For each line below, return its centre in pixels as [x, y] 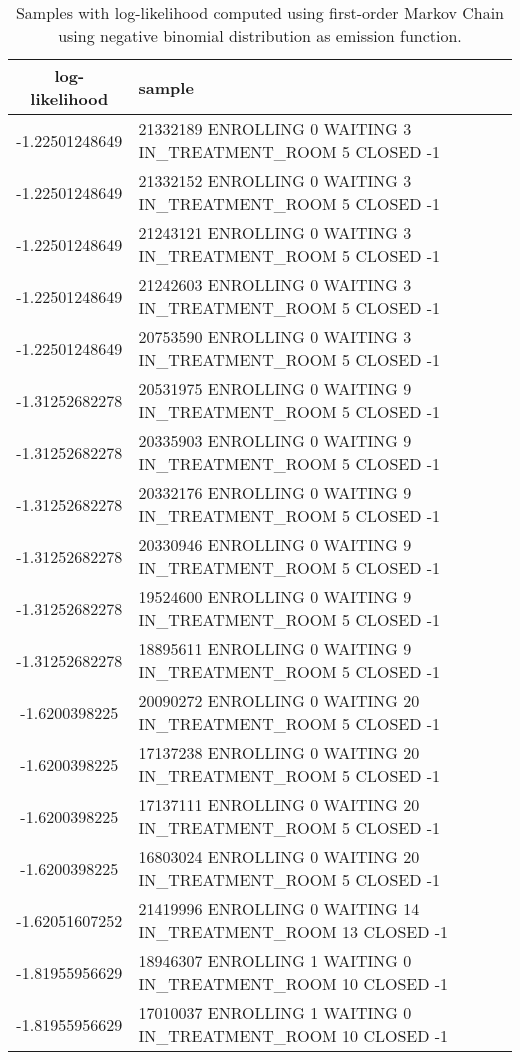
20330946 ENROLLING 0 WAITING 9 [275, 544]
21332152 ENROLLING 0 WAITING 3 [275, 180]
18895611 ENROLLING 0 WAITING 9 [275, 648]
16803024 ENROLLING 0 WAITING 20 [279, 856]
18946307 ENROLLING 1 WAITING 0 [275, 960]
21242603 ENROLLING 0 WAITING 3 [275, 284]
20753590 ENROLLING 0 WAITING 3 [275, 336]
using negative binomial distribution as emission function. [260, 35]
